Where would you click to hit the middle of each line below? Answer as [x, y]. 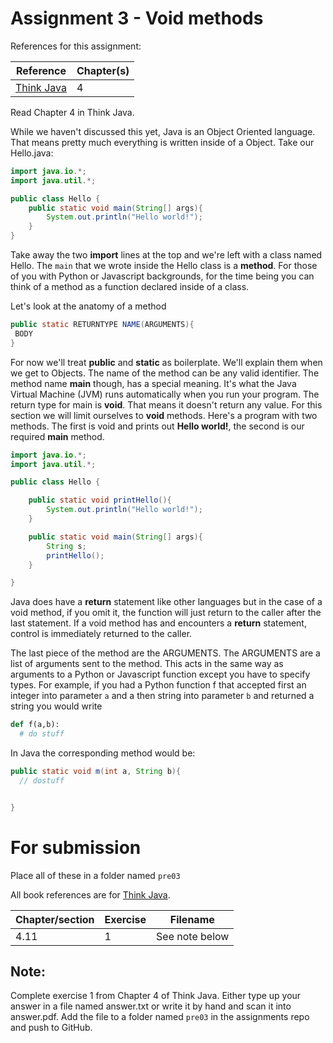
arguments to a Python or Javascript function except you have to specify [160, 674]
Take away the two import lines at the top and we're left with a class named [166, 255]
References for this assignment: [76, 46]
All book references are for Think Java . [90, 894]
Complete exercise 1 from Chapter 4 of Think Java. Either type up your [156, 996]
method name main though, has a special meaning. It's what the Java [153, 383]
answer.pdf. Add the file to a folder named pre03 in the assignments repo [160, 1017]
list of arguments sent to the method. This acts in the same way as [147, 664]
